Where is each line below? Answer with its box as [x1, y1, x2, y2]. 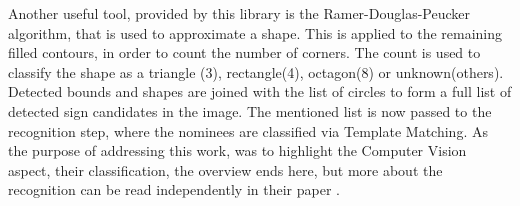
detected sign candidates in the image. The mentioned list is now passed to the [8, 100, 492, 121]
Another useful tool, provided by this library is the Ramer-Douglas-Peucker [8, 3, 470, 23]
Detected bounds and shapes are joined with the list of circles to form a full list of [8, 81, 512, 102]
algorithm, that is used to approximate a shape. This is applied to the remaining [8, 22, 503, 43]
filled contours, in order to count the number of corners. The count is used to [8, 42, 481, 63]
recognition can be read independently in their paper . [8, 179, 340, 200]
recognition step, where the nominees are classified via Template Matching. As [8, 120, 488, 141]
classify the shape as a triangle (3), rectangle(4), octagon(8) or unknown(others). [8, 61, 504, 82]
